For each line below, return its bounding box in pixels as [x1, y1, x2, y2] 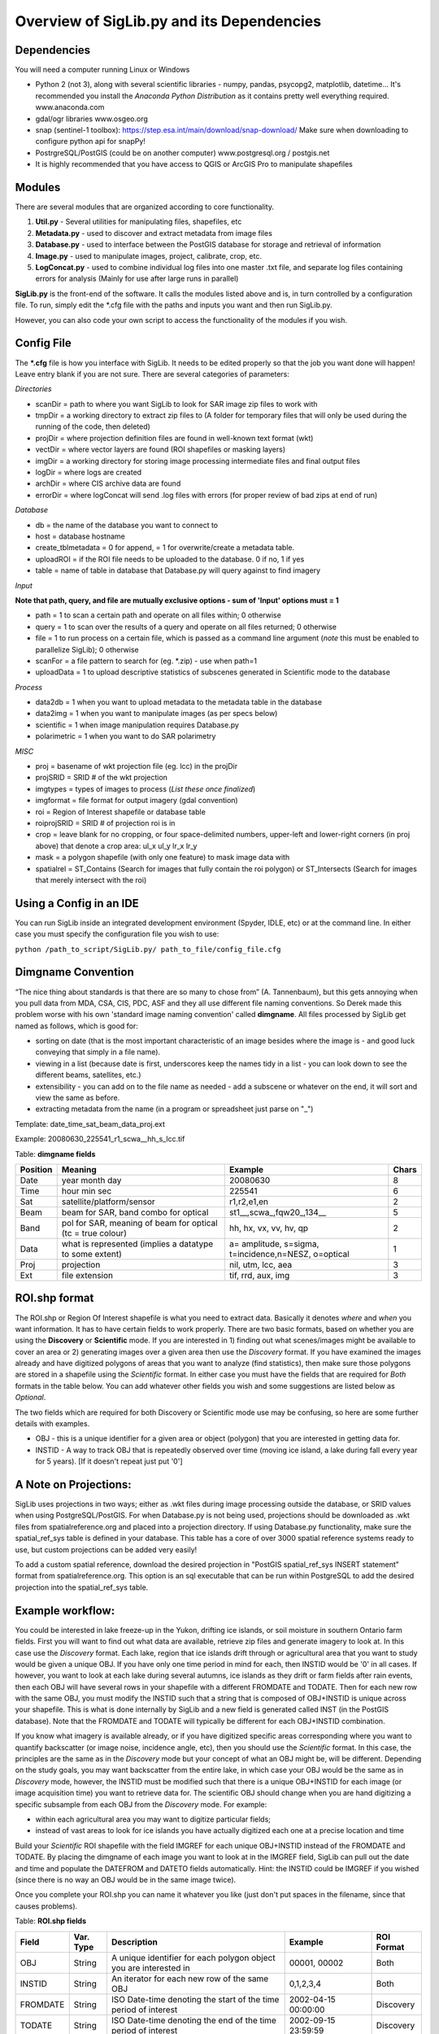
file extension [61, 1269, 114, 1281]
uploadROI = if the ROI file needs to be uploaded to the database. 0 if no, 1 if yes [35, 554, 305, 564]
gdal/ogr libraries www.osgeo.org [35, 114, 148, 124]
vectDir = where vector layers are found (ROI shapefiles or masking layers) [35, 444, 286, 455]
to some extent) [61, 1248, 122, 1259]
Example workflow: [15, 1604, 115, 1617]
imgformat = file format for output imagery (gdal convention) [35, 796, 239, 805]
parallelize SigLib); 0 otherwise [35, 644, 139, 654]
